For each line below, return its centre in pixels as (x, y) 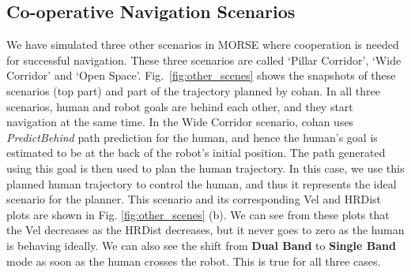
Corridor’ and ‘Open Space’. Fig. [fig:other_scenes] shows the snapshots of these (201, 75)
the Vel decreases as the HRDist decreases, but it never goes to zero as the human (205, 230)
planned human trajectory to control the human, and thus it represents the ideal (202, 183)
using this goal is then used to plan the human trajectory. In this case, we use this (205, 168)
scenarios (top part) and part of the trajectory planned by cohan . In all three (193, 90)
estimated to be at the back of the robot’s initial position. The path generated (196, 153)
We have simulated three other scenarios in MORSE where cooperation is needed (203, 45)
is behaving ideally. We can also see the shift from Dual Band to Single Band (201, 245)
